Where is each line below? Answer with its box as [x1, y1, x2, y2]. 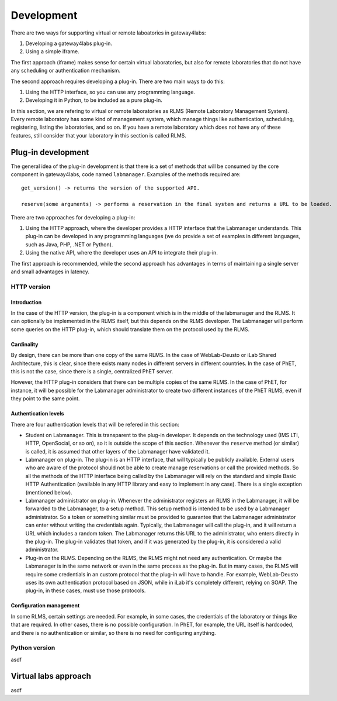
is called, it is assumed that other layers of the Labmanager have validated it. [25, 448, 210, 455]
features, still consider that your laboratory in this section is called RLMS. [11, 132, 187, 139]
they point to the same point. [11, 395, 80, 402]
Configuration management [11, 602, 80, 609]
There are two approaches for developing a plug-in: [11, 214, 136, 221]
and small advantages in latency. [11, 268, 90, 275]
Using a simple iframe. [25, 48, 80, 55]
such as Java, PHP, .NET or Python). [25, 240, 113, 248]
